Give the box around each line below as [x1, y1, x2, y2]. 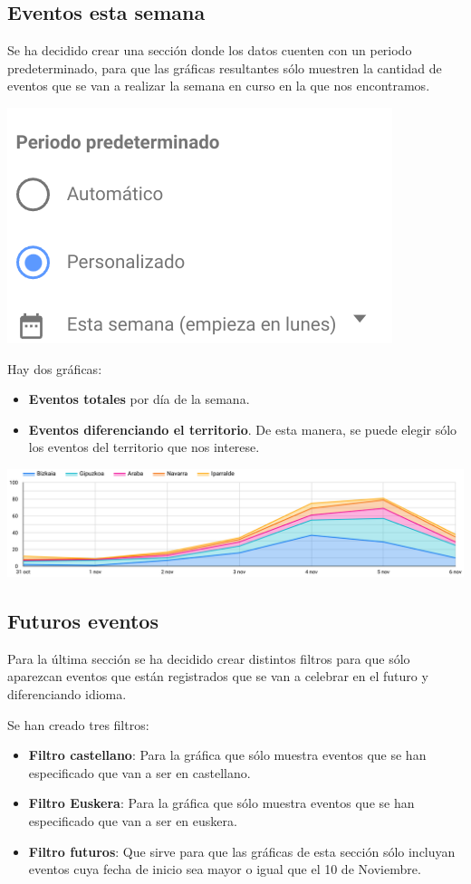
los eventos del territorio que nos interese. [28, 437, 260, 456]
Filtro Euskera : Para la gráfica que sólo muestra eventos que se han [28, 793, 415, 812]
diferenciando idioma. [7, 685, 127, 704]
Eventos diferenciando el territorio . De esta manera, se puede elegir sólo [28, 419, 457, 438]
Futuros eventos [7, 607, 159, 635]
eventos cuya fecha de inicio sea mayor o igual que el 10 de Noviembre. [28, 860, 421, 879]
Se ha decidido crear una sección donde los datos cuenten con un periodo [7, 41, 412, 60]
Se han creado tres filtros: [7, 715, 149, 734]
